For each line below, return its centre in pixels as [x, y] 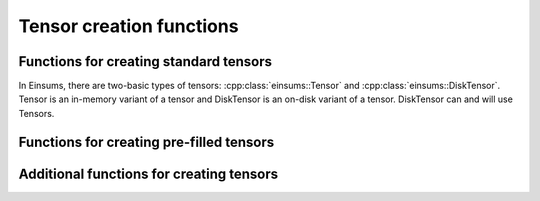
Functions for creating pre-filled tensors [146, 141]
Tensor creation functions [128, 26]
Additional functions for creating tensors [148, 173]
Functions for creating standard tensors [145, 61]
